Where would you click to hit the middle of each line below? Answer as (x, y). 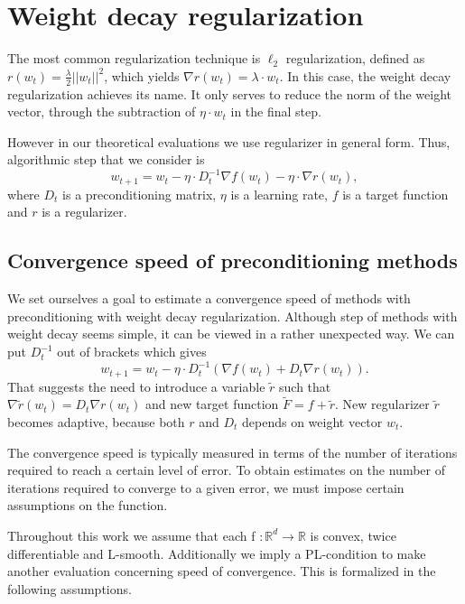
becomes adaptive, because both (96, 422)
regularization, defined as (355, 58)
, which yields (142, 75)
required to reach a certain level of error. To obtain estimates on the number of (227, 470)
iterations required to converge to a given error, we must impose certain (206, 487)
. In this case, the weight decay (365, 75)
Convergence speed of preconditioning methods (232, 260)
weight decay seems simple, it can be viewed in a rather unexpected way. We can (231, 334)
